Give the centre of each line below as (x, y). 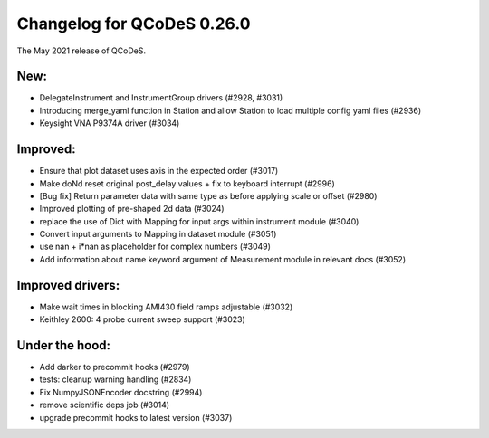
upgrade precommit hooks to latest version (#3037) (136, 417)
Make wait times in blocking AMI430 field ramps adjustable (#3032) (166, 307)
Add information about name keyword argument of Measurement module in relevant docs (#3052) (223, 259)
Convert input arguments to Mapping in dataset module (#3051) (158, 234)
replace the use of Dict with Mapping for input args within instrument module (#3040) (199, 221)
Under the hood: (64, 345)
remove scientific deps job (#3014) (105, 405)
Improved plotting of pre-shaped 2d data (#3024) (132, 209)
